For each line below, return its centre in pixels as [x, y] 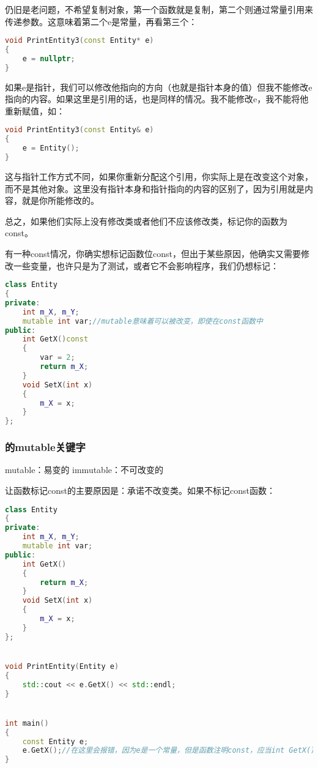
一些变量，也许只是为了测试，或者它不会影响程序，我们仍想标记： [146, 265]
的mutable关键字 [45, 447]
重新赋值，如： [35, 110]
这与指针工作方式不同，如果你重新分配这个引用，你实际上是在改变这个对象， [159, 176]
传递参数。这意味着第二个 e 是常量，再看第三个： [101, 21]
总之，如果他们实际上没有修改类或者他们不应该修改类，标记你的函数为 [146, 221]
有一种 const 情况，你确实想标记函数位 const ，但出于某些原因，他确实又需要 [153, 253]
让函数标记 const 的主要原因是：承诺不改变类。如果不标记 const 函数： [140, 490]
